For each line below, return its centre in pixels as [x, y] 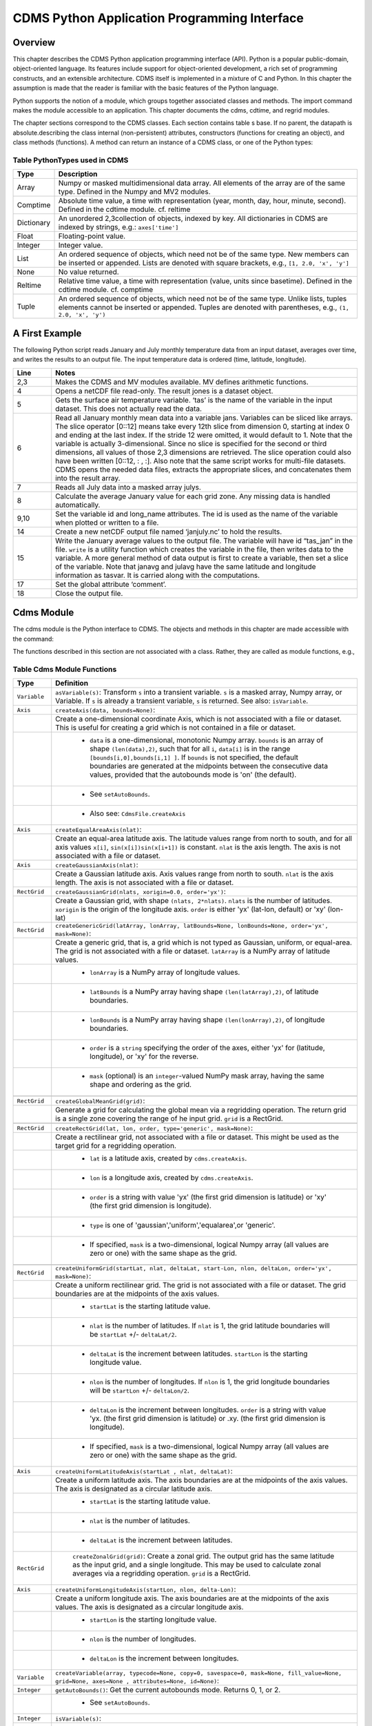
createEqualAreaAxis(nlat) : [99, 830]
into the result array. [88, 478]
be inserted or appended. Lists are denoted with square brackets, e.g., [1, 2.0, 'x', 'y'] [204, 263]
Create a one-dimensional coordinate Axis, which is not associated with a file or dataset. [199, 719]
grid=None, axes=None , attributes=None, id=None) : [137, 1681]
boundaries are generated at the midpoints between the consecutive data [209, 766]
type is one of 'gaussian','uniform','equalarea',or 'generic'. [183, 1225]
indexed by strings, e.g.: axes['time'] [118, 227]
